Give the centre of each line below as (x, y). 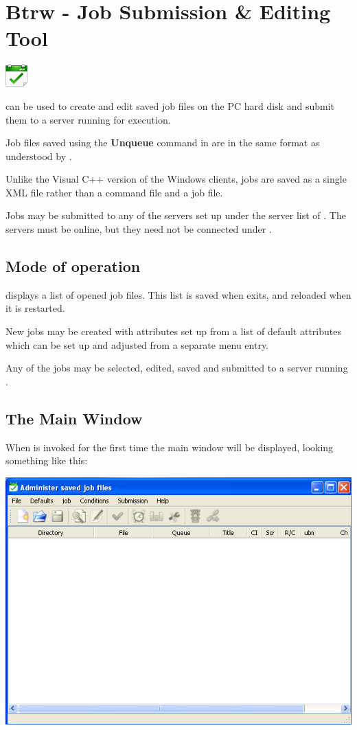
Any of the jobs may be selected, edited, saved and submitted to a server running (177, 368)
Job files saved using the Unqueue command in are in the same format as (163, 142)
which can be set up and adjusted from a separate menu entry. (137, 344)
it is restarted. (35, 308)
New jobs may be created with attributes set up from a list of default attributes (173, 331)
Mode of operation (73, 266)
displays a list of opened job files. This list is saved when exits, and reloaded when (178, 294)
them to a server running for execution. (88, 119)
